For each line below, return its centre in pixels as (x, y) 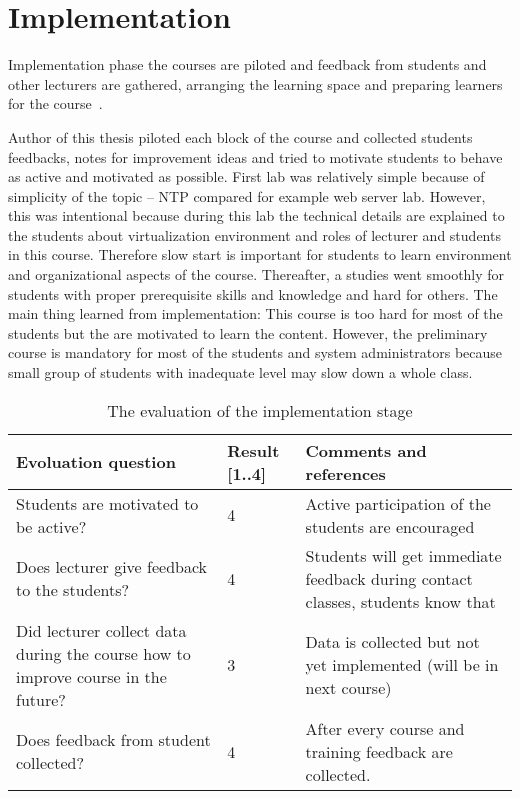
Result (253, 450)
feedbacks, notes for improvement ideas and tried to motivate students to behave (255, 156)
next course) (348, 688)
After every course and (385, 728)
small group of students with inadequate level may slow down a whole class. (240, 372)
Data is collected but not (392, 642)
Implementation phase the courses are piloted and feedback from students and (247, 64)
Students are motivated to (107, 503)
